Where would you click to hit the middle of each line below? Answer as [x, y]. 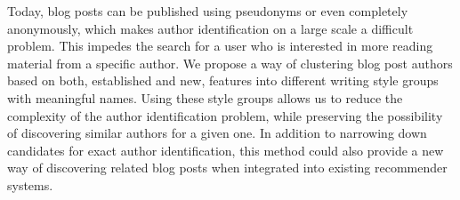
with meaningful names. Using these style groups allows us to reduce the [205, 97]
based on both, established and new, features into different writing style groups [223, 80]
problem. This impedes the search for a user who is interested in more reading [220, 46]
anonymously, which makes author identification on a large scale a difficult [210, 28]
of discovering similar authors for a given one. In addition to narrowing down [217, 133]
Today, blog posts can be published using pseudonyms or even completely [208, 11]
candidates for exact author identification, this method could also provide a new [226, 150]
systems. [30, 184]
